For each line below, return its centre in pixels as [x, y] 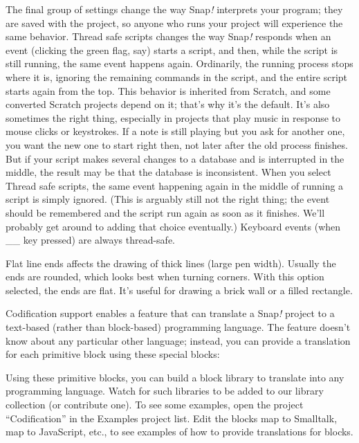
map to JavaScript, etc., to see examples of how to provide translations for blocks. [179, 432]
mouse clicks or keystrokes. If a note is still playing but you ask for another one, [175, 131]
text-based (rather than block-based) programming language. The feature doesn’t [178, 327]
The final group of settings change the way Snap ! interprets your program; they [174, 9]
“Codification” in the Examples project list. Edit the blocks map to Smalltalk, [172, 418]
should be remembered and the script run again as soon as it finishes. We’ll [165, 212]
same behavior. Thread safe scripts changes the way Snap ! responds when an [168, 36]
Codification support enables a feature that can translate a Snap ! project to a [170, 313]
